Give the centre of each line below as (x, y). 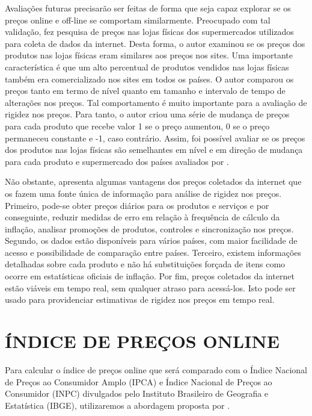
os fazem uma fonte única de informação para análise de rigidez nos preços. (143, 193)
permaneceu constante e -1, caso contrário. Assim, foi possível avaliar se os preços (155, 138)
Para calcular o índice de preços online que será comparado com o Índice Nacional (156, 369)
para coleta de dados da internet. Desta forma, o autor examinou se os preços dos (155, 43)
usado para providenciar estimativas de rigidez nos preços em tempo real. (140, 300)
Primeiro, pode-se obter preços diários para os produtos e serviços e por (137, 205)
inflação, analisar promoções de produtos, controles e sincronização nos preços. (149, 228)
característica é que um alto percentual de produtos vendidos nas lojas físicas (147, 67)
